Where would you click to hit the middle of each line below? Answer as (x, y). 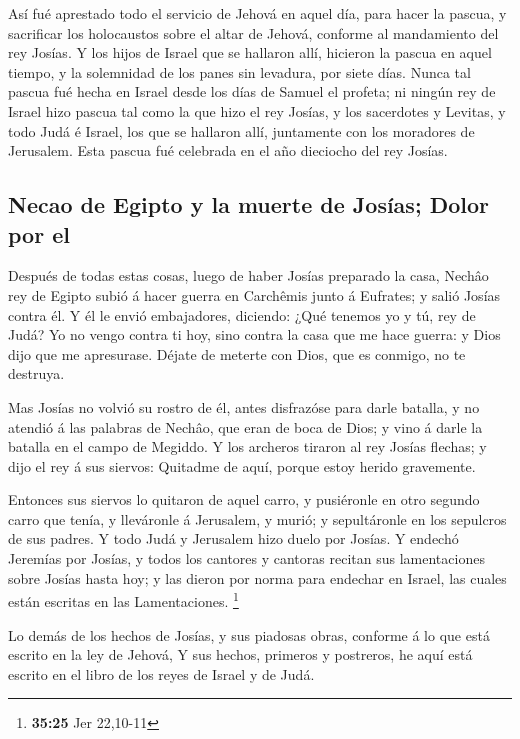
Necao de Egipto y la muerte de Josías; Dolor (248, 204)
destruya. (36, 373)
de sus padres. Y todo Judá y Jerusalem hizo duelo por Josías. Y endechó (233, 538)
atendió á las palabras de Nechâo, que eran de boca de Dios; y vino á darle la (245, 426)
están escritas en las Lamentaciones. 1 (123, 599)
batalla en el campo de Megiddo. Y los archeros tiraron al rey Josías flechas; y (247, 446)
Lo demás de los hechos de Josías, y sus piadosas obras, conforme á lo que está (249, 634)
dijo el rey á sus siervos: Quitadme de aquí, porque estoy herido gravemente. (242, 465)
